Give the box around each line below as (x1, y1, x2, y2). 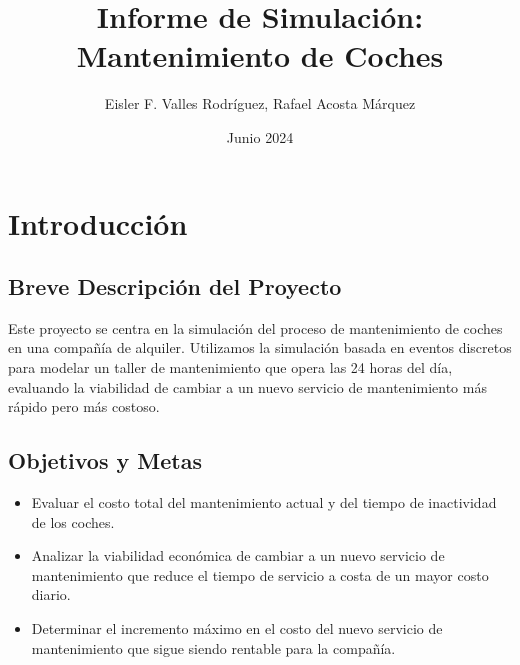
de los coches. (31, 511, 115, 532)
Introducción (8, 202, 188, 243)
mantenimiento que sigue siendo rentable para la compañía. (31, 637, 396, 658)
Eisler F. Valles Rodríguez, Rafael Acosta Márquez (104, 93, 416, 114)
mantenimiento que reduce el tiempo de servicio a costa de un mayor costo (31, 564, 489, 585)
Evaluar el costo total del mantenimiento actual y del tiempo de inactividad (31, 492, 497, 513)
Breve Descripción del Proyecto (8, 271, 342, 302)
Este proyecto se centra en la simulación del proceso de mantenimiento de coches (8, 317, 503, 338)
